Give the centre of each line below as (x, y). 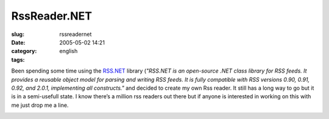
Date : (18, 42)
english (69, 51)
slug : (18, 34)
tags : (18, 60)
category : (24, 51)
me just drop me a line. (40, 105)
